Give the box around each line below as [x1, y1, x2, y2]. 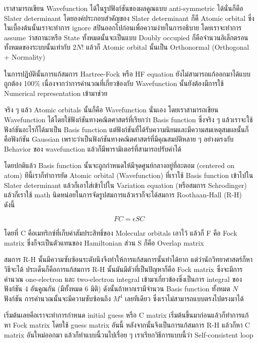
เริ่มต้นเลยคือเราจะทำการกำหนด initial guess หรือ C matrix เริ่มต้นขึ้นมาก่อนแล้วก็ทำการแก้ [4, 310, 249, 320]
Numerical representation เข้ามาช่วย [4, 87, 107, 98]
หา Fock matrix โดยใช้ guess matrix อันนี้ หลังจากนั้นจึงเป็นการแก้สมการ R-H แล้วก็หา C [4, 320, 250, 330]
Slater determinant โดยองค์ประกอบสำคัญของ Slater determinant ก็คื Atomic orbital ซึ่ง [4, 12, 255, 23]
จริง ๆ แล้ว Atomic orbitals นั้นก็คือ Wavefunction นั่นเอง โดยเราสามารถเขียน [4, 104, 219, 115]
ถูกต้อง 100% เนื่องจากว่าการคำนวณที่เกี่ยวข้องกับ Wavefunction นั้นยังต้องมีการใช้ [4, 78, 224, 88]
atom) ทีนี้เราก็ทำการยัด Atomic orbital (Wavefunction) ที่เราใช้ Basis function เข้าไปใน [4, 170, 254, 180]
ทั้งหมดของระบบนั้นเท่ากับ [4, 42, 71, 52]
